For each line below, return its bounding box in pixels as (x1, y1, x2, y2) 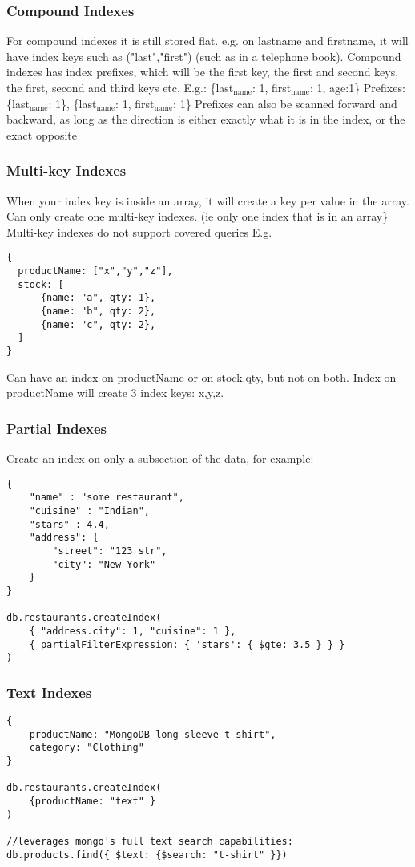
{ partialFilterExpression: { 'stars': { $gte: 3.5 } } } (29, 638, 345, 650)
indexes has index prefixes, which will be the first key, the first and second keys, (6, 63, 399, 80)
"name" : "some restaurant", (29, 492, 184, 504)
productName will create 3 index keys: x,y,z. (6, 384, 224, 401)
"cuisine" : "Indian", (29, 504, 150, 517)
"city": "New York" (52, 558, 156, 570)
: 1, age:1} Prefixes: (309, 79, 405, 95)
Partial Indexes (6, 418, 107, 438)
